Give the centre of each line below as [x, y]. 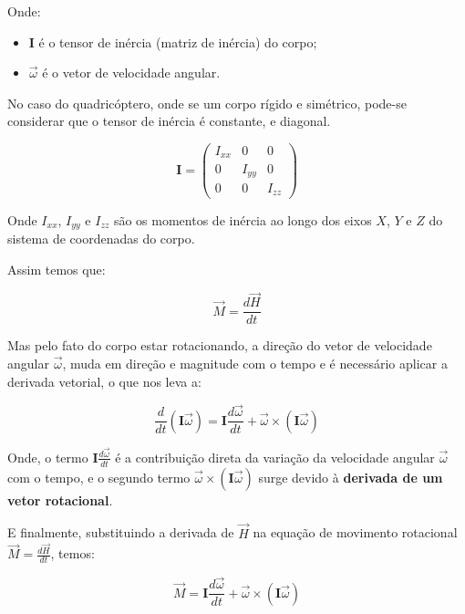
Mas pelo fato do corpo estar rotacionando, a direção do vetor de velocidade [220, 345]
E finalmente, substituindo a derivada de [121, 532]
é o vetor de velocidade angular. [131, 73]
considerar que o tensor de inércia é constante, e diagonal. [169, 121]
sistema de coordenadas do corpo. [101, 238]
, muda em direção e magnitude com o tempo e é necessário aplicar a [255, 364]
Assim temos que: [57, 269]
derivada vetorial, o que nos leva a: [104, 381]
